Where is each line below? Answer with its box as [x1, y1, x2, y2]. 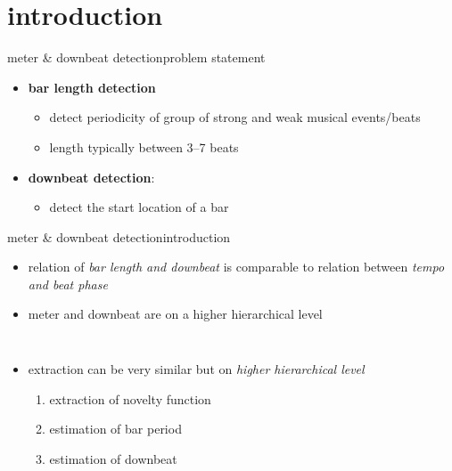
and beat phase [28, 274, 108, 293]
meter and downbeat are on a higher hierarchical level [28, 305, 323, 323]
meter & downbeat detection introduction [7, 227, 231, 246]
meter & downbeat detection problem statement [7, 48, 266, 67]
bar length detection [28, 77, 156, 96]
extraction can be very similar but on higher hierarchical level [28, 360, 365, 378]
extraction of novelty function [49, 389, 211, 408]
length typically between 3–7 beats [49, 137, 239, 156]
